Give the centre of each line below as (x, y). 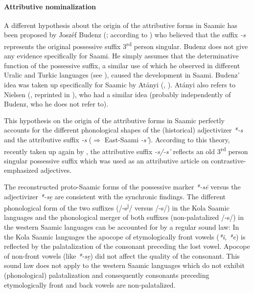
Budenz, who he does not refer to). (56, 104)
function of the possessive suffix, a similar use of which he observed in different (122, 65)
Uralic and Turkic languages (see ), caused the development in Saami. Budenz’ (122, 75)
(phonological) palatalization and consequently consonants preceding (107, 275)
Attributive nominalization (50, 6)
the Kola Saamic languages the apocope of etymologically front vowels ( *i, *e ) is (125, 236)
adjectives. (56, 170)
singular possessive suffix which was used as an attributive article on (106, 160)
